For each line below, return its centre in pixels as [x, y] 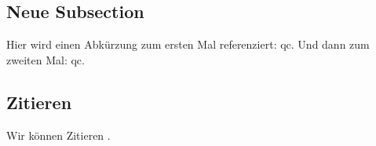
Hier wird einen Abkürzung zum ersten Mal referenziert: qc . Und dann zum [188, 44]
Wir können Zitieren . [58, 135]
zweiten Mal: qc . [46, 59]
